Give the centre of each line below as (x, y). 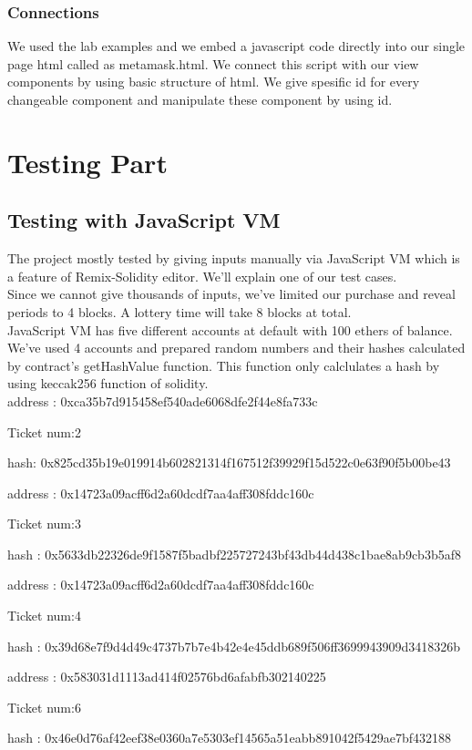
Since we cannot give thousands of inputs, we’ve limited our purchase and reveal (231, 294)
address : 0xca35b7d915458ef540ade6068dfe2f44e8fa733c (163, 401)
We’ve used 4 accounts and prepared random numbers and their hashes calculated (236, 348)
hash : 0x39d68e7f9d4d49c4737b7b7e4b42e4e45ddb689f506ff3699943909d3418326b (234, 646)
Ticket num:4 (44, 616)
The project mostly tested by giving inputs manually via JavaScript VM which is (234, 258)
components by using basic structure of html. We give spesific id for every (214, 82)
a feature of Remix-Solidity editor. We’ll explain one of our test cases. (202, 276)
